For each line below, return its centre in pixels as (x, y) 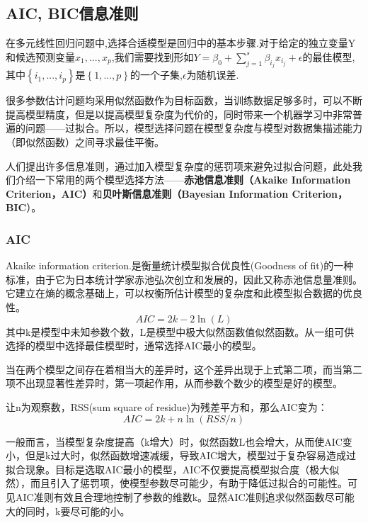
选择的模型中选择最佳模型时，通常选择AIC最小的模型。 (134, 345)
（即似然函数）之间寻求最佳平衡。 (85, 142)
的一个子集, (156, 75)
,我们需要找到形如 (153, 56)
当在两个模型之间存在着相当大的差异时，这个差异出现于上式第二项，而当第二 (184, 369)
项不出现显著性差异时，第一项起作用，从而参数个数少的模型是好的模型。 (174, 383)
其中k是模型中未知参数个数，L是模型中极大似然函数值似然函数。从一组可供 (180, 331)
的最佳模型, (329, 56)
